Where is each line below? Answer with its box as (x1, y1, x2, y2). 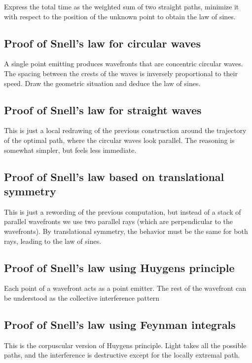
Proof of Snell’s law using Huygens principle (4, 260, 235, 275)
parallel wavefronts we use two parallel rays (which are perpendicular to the (4, 216, 233, 227)
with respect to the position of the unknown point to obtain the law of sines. (4, 11, 236, 21)
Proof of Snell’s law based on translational (4, 169, 224, 184)
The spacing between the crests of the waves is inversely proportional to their (4, 68, 238, 78)
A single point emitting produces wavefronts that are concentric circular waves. (4, 58, 243, 69)
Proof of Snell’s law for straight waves (4, 102, 202, 117)
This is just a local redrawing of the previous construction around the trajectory (4, 125, 247, 136)
